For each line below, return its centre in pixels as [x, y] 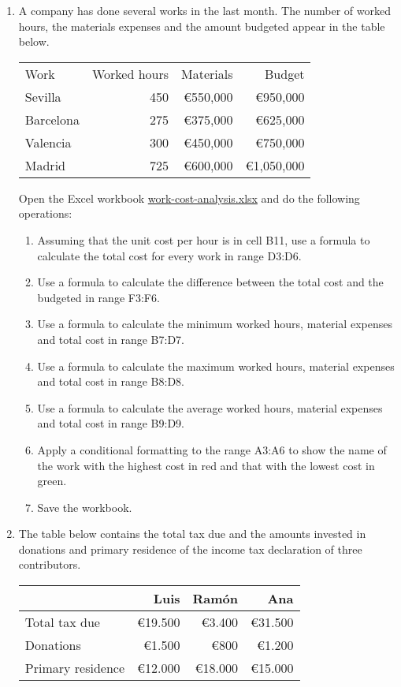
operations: [45, 213]
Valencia [48, 142]
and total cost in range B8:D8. [111, 381]
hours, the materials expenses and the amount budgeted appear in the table [202, 26]
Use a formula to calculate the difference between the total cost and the [210, 282]
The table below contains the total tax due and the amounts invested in [192, 534]
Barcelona [52, 119]
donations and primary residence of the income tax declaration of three [190, 549]
